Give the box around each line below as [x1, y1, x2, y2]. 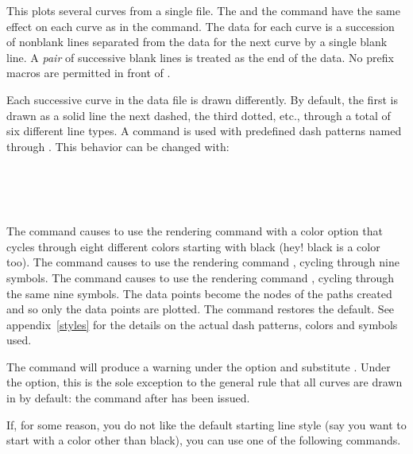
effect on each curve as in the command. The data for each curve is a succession [6, 17, 395, 34]
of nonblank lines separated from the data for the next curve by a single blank [6, 33, 388, 50]
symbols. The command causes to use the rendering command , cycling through [6, 269, 395, 285]
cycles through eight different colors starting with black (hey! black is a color [6, 238, 380, 254]
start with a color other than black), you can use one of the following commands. [6, 432, 401, 448]
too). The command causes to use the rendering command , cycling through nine [6, 254, 399, 270]
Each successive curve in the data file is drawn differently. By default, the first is [6, 91, 398, 107]
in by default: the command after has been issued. [6, 390, 250, 406]
